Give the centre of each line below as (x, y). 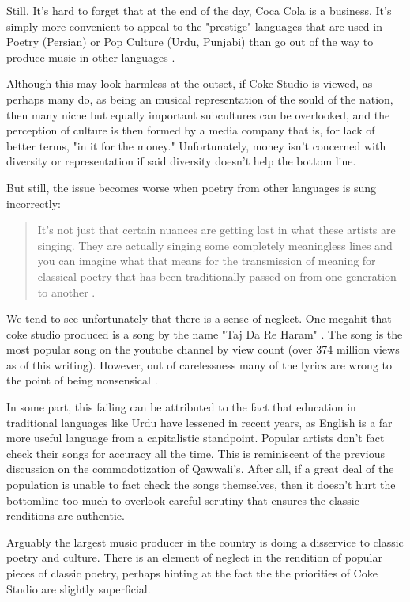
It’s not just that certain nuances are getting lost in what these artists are (216, 230)
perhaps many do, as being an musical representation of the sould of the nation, (200, 98)
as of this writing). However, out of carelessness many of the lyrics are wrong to (199, 364)
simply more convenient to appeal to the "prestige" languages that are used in (194, 26)
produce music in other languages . (91, 57)
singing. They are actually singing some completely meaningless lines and (215, 245)
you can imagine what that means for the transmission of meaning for (207, 261)
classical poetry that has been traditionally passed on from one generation (217, 276)
